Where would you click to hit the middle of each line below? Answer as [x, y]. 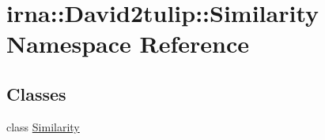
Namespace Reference [128, 44]
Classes [36, 93]
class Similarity [43, 126]
